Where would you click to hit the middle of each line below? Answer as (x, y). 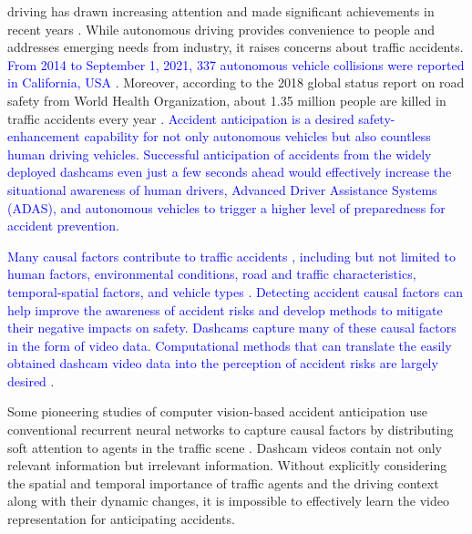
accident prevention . (63, 226)
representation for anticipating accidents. (121, 519)
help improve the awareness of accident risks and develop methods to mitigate (225, 309)
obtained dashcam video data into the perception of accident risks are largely (223, 363)
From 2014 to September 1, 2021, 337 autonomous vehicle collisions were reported (236, 64)
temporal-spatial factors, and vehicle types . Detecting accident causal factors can (236, 291)
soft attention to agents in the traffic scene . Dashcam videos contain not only (225, 447)
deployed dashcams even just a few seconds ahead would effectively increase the (230, 172)
